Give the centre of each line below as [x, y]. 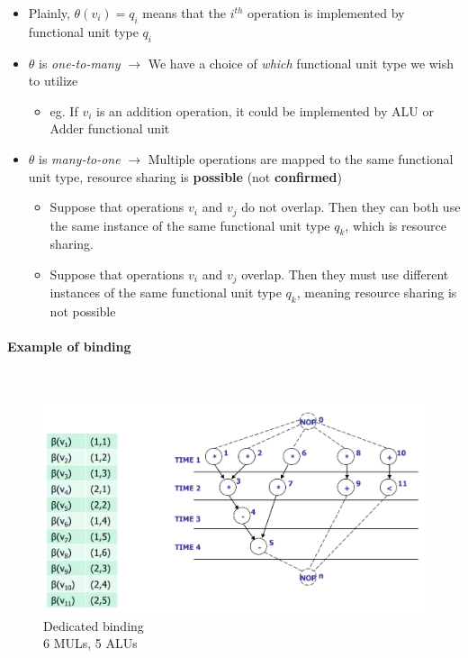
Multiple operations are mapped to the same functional [301, 158]
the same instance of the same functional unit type [190, 225]
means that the [184, 13]
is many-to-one [80, 158]
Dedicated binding [94, 625]
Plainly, [49, 13]
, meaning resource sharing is [377, 292]
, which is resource [396, 225]
